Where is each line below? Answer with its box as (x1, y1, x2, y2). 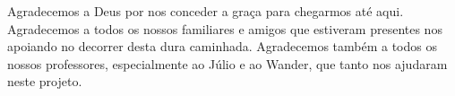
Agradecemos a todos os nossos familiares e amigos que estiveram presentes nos (7, 19, 442, 38)
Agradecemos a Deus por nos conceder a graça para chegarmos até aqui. (7, 2, 404, 20)
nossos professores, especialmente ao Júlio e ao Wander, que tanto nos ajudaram (7, 54, 448, 73)
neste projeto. (7, 72, 82, 91)
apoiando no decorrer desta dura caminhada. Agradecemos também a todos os (7, 37, 437, 56)
